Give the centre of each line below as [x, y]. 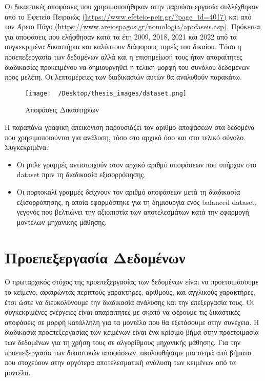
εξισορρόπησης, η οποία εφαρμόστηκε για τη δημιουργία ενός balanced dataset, [137, 202]
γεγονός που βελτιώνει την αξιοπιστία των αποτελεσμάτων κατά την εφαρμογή [133, 212]
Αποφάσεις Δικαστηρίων [62, 110]
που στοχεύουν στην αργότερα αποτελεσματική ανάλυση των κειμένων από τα [120, 362]
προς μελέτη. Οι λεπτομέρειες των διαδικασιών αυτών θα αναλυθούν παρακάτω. [123, 77]
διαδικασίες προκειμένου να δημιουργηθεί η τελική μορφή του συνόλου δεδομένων [127, 66]
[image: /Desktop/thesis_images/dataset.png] [106, 93]
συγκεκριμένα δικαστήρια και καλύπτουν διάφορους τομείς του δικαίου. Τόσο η [123, 46]
